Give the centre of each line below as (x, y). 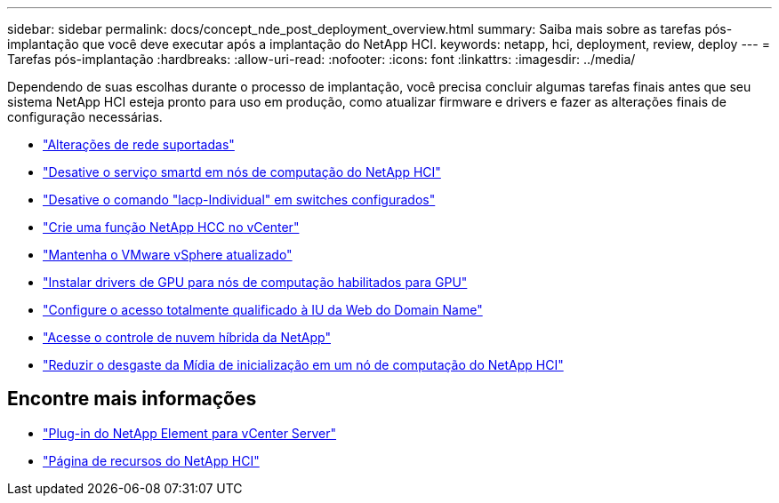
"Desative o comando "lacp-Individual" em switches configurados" (239, 200)
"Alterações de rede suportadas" (139, 144)
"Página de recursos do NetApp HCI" (151, 460)
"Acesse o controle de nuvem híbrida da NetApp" (187, 337)
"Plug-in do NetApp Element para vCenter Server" (190, 433)
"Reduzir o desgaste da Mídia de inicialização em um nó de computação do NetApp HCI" (303, 365)
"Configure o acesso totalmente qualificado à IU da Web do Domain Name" (263, 310)
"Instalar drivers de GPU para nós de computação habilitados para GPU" (255, 282)
